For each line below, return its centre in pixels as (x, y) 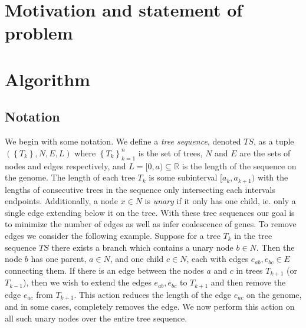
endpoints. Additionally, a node (61, 201)
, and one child (137, 259)
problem (39, 33)
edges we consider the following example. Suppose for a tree (113, 235)
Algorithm (47, 79)
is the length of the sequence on (239, 165)
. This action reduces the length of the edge (153, 294)
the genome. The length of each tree (70, 177)
